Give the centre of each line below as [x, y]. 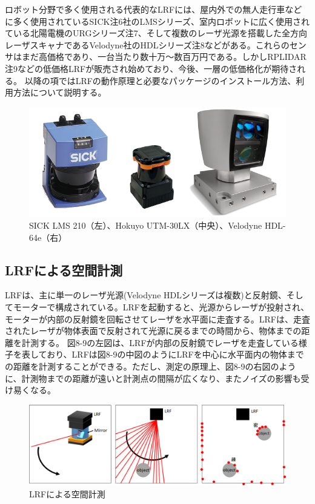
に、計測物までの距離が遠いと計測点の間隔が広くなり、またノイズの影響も [153, 378]
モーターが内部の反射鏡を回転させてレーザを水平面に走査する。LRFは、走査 [157, 319]
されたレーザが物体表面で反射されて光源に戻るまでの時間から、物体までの [153, 331]
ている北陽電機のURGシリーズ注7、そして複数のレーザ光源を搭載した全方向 [156, 33]
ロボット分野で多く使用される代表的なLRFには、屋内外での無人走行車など [154, 9]
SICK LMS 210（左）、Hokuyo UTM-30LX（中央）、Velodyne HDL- [157, 225]
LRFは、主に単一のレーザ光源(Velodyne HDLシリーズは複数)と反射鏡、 [146, 295]
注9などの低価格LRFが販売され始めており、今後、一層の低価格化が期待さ [151, 68]
